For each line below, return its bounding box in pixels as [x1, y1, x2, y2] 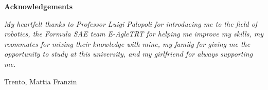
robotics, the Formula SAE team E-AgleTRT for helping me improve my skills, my [4, 28, 263, 39]
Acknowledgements [4, 1, 73, 11]
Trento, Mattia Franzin [4, 76, 77, 86]
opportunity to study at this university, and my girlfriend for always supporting [4, 48, 253, 59]
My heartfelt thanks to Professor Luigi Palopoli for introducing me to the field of [4, 18, 258, 29]
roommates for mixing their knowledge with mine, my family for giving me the [4, 38, 251, 49]
